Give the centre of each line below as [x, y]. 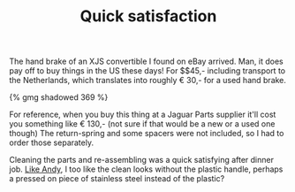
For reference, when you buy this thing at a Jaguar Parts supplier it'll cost [143, 115]
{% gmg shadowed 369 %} [59, 97]
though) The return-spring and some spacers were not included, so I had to [147, 134]
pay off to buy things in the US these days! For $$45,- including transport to [147, 71]
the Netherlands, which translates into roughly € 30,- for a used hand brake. [148, 81]
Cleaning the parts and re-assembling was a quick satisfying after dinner [141, 160]
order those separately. [52, 142]
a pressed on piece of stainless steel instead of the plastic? [117, 179]
